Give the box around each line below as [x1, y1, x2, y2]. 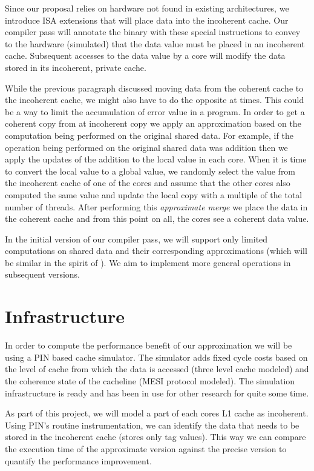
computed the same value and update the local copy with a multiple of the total [5, 188, 303, 201]
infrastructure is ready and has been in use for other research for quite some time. [5, 386, 309, 399]
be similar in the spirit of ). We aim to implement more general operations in [5, 256, 291, 269]
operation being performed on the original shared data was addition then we [5, 141, 288, 153]
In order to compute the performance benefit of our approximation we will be [5, 339, 292, 352]
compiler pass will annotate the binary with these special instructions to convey [5, 25, 301, 38]
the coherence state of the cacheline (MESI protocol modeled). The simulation [5, 374, 295, 387]
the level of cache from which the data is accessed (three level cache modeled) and [5, 362, 309, 375]
